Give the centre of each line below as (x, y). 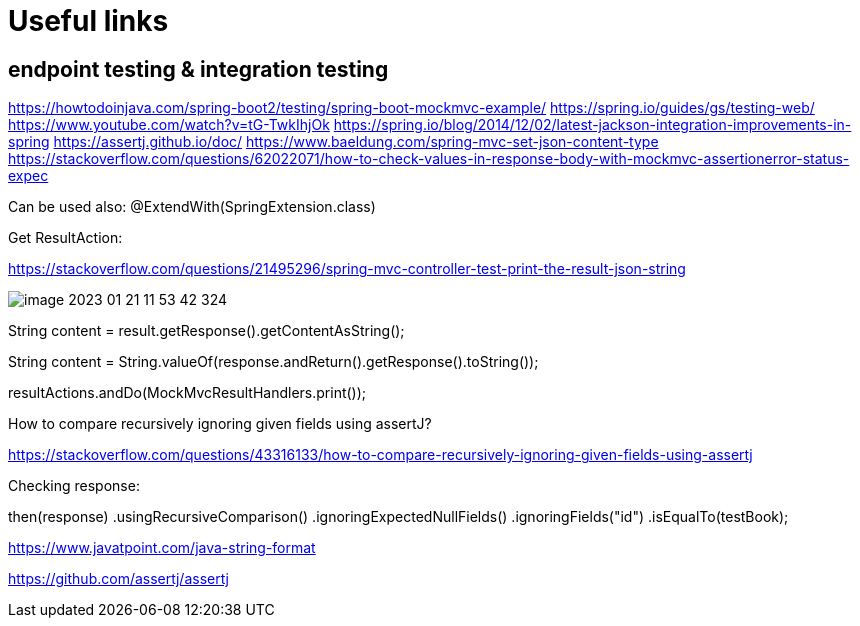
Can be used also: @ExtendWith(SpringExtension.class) (192, 207)
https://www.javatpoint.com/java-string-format (162, 548)
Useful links (88, 21)
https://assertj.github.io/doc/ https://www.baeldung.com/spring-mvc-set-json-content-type (356, 142)
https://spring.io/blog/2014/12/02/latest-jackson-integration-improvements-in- (592, 125)
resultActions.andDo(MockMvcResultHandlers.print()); (187, 393)
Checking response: (74, 486)
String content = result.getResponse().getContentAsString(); (206, 331)
